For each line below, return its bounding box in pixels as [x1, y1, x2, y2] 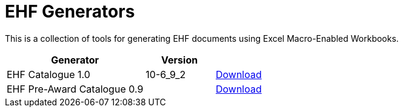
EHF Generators [5, 1, 135, 22]
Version [161, 53, 198, 66]
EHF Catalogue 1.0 [7, 68, 90, 81]
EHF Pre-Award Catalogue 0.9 [7, 82, 144, 95]
